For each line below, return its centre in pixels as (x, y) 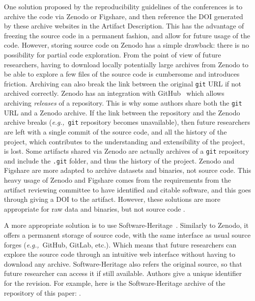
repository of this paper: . (42, 292)
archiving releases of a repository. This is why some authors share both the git (123, 103)
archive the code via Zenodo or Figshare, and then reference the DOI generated (124, 16)
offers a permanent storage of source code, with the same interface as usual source (127, 234)
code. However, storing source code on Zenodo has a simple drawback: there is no (127, 45)
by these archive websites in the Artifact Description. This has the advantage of (124, 26)
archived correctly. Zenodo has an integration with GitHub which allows (114, 93)
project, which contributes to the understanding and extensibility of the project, (125, 141)
